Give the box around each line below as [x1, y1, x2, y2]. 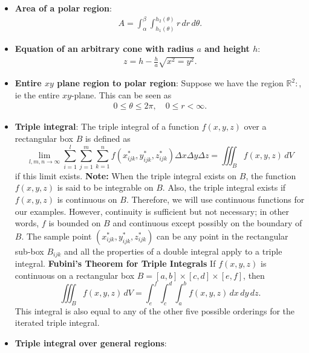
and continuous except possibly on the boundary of [112, 217, 302, 229]
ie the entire [15, 88, 60, 101]
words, [15, 217, 39, 229]
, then [243, 269, 265, 281]
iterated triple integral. [15, 316, 100, 329]
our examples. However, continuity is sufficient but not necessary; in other [15, 205, 289, 217]
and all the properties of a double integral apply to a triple [64, 244, 282, 257]
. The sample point [21, 229, 92, 242]
